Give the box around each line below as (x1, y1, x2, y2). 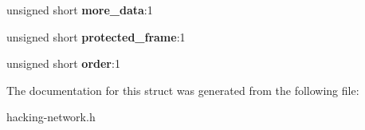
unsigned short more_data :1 (6, 2, 153, 18)
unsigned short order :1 (6, 55, 120, 72)
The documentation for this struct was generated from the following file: (6, 81, 359, 98)
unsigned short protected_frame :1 (6, 28, 186, 45)
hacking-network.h (6, 108, 96, 125)
